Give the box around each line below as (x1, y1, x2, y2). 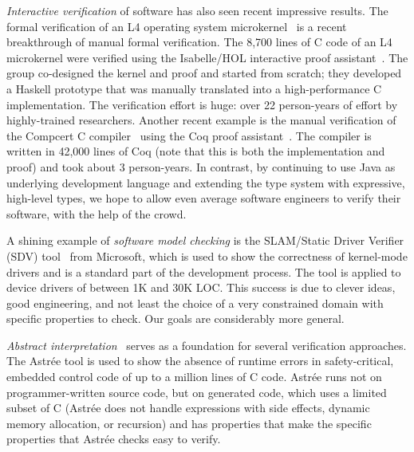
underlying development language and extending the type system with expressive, (6, 174, 405, 191)
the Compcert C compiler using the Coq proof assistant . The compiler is (6, 127, 372, 143)
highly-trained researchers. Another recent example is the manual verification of (6, 112, 396, 128)
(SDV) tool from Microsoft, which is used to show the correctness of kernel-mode (6, 247, 408, 264)
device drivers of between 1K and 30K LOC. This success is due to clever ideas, (6, 279, 396, 296)
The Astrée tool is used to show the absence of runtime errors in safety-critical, (6, 352, 394, 369)
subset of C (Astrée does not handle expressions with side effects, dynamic (6, 399, 370, 416)
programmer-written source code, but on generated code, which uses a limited (6, 383, 387, 400)
